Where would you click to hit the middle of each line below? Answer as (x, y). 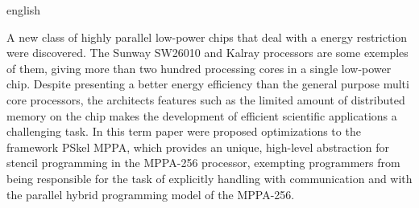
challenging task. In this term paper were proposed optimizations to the (184, 131)
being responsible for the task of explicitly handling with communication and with (209, 178)
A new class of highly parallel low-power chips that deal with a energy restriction (207, 37)
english (24, 10)
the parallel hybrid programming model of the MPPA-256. (151, 194)
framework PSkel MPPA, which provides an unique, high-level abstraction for (198, 147)
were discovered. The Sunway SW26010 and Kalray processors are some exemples (207, 53)
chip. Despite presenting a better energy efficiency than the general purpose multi (208, 84)
